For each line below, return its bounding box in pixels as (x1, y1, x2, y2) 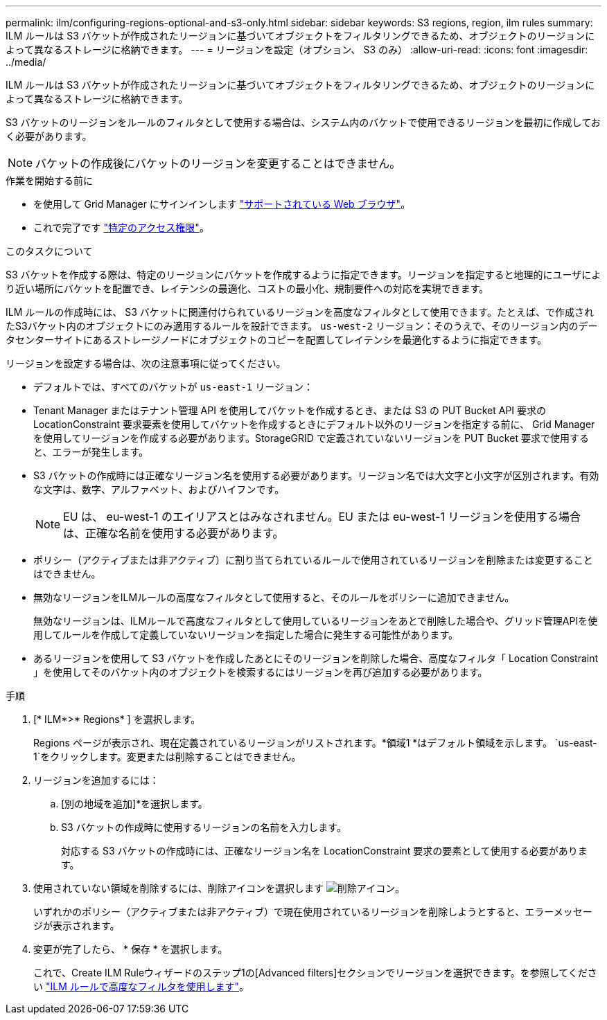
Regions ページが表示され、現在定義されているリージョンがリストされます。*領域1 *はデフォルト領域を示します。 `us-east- (33, 737, 597, 749)
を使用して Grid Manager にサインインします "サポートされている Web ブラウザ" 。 (33, 198, 411, 210)
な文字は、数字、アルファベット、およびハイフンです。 (33, 483, 285, 495)
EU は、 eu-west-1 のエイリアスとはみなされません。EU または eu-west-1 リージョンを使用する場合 (63, 510, 581, 524)
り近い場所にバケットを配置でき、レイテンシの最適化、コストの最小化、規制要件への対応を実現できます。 (6, 283, 489, 294)
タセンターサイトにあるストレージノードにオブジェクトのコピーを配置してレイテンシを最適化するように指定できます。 (6, 334, 547, 346)
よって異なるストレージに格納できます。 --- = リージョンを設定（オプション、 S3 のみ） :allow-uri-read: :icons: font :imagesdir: (6, 44, 588, 55)
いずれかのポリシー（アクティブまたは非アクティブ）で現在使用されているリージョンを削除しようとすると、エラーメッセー (33, 906, 592, 918)
